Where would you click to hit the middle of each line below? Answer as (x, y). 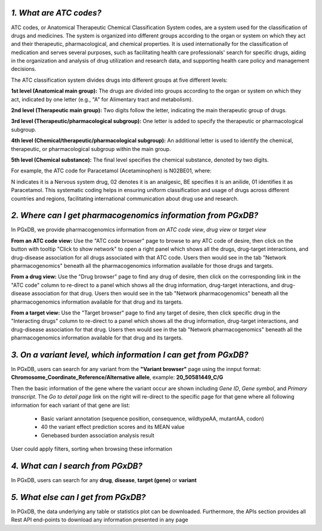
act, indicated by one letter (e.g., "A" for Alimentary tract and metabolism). (102, 99)
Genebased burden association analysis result (97, 435)
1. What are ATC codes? (56, 13)
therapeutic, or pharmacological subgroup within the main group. (91, 149)
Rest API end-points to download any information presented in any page (100, 520)
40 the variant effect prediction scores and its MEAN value (113, 427)
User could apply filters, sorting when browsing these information (92, 449)
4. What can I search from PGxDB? (77, 466)
